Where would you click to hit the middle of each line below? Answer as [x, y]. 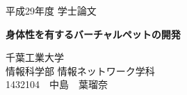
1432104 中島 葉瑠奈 [57, 84]
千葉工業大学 [35, 57]
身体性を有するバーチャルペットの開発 [93, 34]
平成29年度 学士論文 [51, 10]
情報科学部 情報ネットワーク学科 [80, 70]
